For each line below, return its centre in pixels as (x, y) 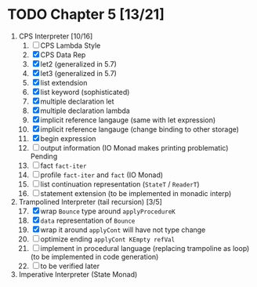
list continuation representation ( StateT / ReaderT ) (120, 184)
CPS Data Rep (63, 54)
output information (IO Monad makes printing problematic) (134, 147)
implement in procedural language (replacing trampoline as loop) (145, 248)
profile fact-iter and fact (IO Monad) (102, 175)
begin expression (68, 138)
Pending (44, 156)
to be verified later (70, 266)
